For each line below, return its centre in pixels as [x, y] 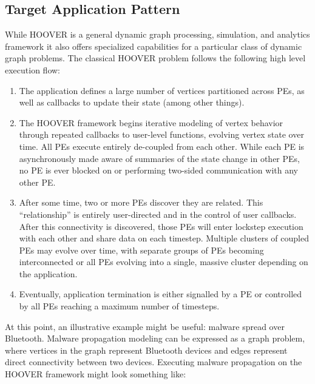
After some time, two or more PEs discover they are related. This [141, 202]
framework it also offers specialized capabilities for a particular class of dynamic [154, 46]
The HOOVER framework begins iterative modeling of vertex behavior [151, 122]
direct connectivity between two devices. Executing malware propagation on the [154, 362]
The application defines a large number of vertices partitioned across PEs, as [162, 90]
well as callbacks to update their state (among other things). [132, 102]
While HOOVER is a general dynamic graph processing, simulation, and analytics [157, 34]
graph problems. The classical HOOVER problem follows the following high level [155, 58]
